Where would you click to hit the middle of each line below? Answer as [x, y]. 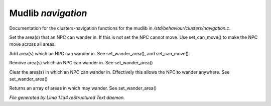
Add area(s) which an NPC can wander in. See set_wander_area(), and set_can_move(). [100, 53]
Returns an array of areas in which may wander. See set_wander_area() [83, 88]
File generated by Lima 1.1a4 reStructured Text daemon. [67, 97]
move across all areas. [33, 44]
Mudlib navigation [48, 13]
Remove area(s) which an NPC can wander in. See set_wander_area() [81, 63]
